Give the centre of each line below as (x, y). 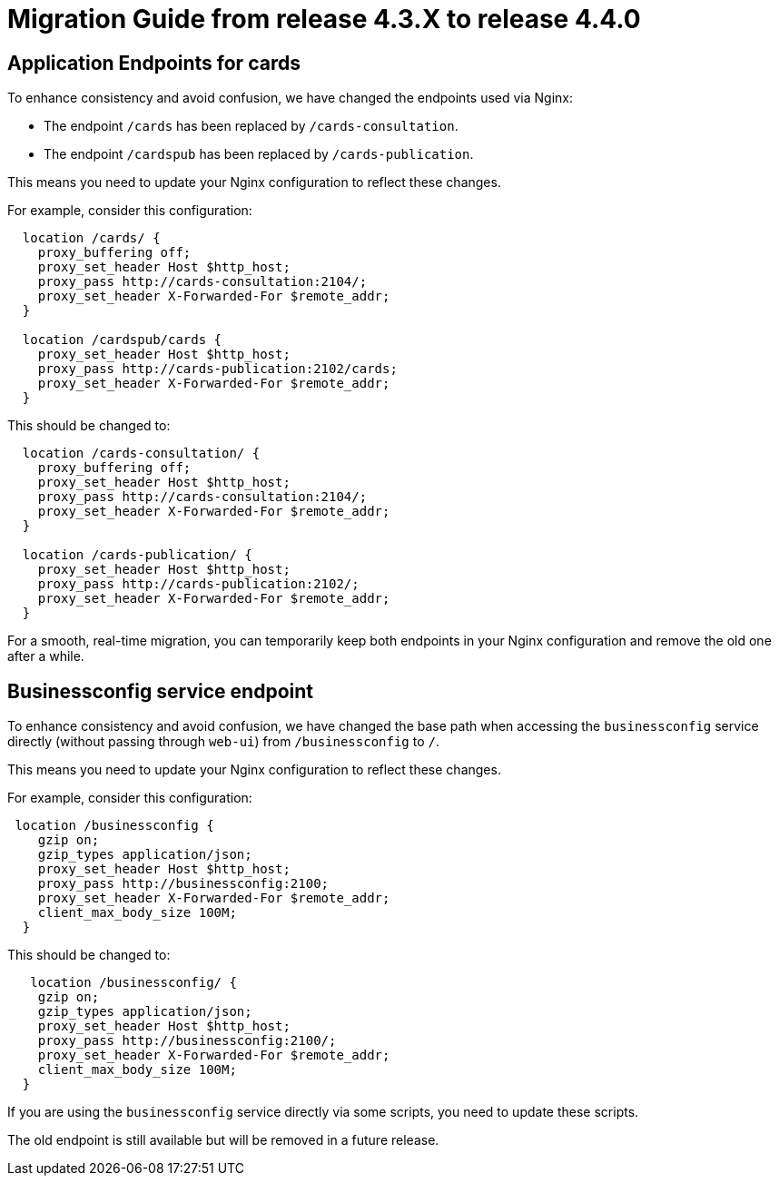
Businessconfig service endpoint (160, 691)
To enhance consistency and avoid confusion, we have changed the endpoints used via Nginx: (291, 98)
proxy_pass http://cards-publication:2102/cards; (217, 369)
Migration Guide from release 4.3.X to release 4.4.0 (324, 19)
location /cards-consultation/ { (141, 453)
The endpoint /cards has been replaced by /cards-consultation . (251, 126)
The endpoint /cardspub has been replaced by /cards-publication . (259, 154)
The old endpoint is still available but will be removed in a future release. (223, 1140)
